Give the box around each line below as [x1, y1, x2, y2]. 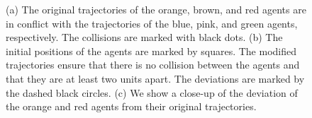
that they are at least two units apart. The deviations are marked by [6, 71, 305, 85]
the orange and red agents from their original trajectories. [6, 99, 257, 114]
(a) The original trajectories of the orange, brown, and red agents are [6, 2, 306, 16]
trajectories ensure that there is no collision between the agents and [6, 57, 300, 72]
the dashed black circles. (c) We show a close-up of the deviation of [6, 85, 298, 100]
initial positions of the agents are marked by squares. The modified [6, 43, 297, 58]
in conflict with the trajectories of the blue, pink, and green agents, [6, 16, 298, 30]
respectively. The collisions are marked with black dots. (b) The [6, 30, 283, 45]
